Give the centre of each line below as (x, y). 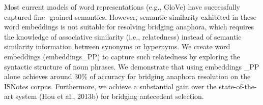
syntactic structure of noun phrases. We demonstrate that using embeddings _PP (132, 66)
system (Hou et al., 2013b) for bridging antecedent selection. (110, 96)
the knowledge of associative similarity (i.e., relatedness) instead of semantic (123, 36)
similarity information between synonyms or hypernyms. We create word (117, 46)
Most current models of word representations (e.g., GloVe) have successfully (122, 7)
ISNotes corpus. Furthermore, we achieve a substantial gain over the (110, 86)
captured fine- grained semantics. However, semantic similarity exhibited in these (130, 16)
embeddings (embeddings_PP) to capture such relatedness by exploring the (122, 56)
